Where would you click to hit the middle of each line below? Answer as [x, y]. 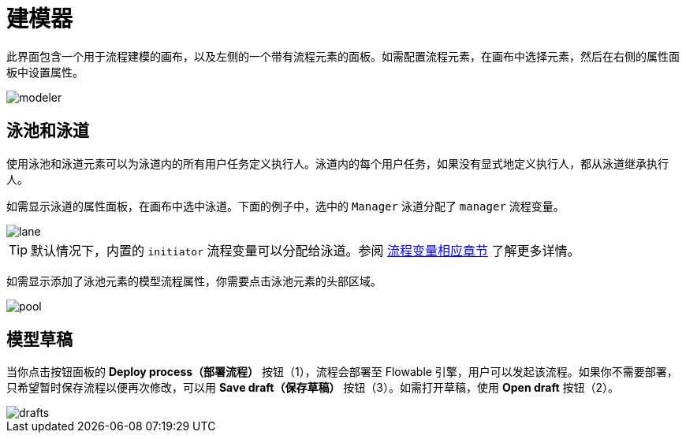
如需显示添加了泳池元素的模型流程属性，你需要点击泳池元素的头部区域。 [194, 281]
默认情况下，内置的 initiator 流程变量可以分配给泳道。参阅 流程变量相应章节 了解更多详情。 [306, 250]
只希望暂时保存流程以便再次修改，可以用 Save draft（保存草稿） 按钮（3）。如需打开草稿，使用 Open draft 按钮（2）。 [313, 388]
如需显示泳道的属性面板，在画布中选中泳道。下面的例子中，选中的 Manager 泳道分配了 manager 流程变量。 [285, 206]
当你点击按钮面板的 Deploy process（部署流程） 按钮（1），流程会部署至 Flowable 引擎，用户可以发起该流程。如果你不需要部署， [342, 372]
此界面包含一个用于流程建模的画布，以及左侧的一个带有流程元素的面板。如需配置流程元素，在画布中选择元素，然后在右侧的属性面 [343, 56]
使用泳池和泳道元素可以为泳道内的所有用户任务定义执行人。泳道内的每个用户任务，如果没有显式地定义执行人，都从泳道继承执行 [337, 163]
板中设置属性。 [45, 72]
